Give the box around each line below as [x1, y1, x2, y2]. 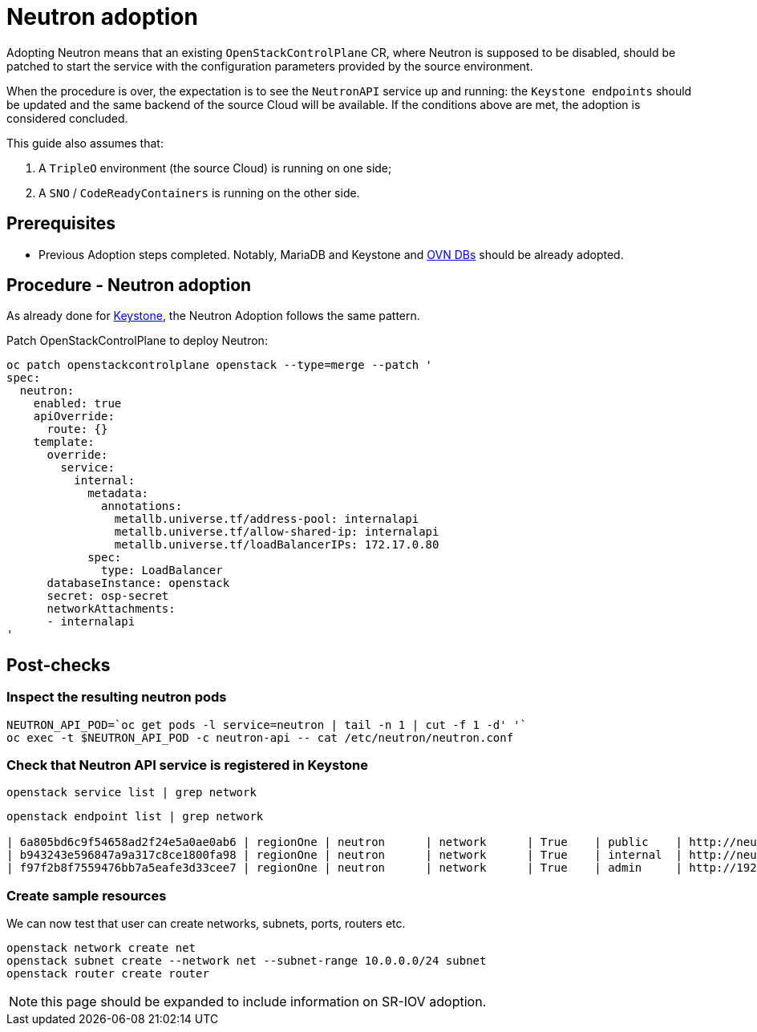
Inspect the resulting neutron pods [6, 689, 227, 706]
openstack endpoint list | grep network [6, 810, 264, 824]
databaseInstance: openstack [47, 577, 230, 590]
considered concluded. [6, 111, 128, 125]
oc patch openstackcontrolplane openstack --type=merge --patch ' [6, 358, 433, 372]
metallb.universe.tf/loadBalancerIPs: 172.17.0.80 [114, 538, 439, 552]
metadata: [87, 487, 149, 500]
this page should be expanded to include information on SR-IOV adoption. [41, 994, 487, 1010]
